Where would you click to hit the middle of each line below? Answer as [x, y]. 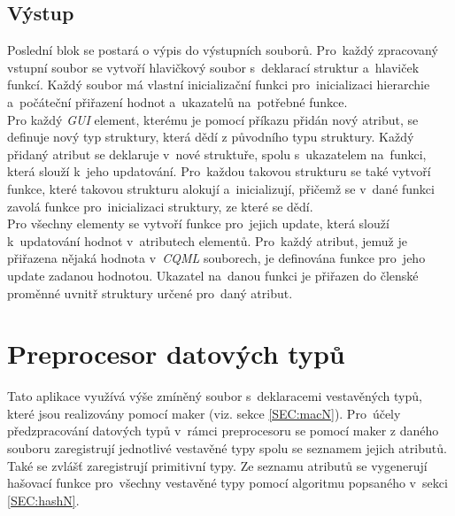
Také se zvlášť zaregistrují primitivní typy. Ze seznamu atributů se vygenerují [217, 465]
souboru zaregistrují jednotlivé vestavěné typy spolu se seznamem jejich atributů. [227, 448]
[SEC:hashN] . [43, 500]
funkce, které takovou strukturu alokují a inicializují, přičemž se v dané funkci [221, 188]
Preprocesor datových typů [176, 354]
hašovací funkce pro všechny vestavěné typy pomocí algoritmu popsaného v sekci [227, 483]
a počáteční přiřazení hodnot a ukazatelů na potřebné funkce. [177, 101]
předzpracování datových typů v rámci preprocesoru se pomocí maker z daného [223, 431]
